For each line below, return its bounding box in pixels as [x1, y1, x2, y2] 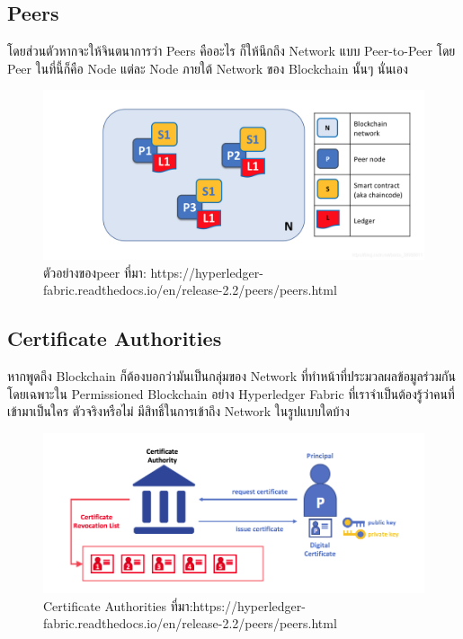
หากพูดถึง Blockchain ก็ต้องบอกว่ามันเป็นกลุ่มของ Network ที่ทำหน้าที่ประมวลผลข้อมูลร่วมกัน [7, 367, 456, 386]
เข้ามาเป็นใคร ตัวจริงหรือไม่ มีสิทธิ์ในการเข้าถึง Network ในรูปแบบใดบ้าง [7, 402, 350, 421]
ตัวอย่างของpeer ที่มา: [43, 262, 147, 281]
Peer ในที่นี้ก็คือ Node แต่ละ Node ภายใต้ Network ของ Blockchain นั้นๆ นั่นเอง [7, 58, 408, 77]
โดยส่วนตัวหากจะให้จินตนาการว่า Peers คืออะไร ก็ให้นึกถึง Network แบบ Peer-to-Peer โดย [7, 41, 456, 60]
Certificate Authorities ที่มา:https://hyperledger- [43, 596, 306, 615]
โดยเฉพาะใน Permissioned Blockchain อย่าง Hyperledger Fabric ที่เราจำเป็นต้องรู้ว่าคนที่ [7, 384, 455, 403]
